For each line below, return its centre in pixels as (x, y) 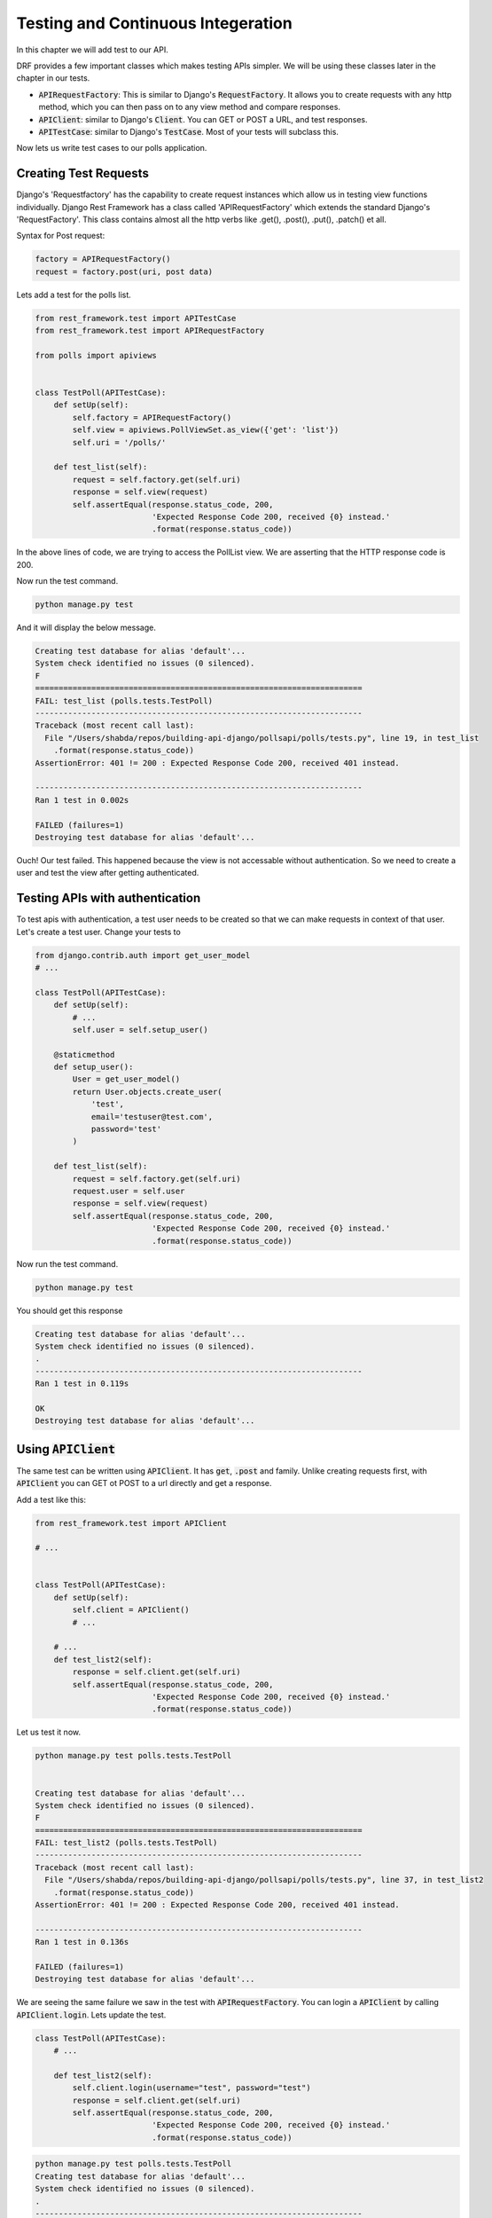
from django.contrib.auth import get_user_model (143, 955)
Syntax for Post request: (61, 236)
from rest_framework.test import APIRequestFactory (150, 331)
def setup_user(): (94, 1067)
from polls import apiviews (96, 355)
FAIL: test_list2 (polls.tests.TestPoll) (126, 1843)
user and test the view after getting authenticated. (108, 873)
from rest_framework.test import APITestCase (136, 318)
